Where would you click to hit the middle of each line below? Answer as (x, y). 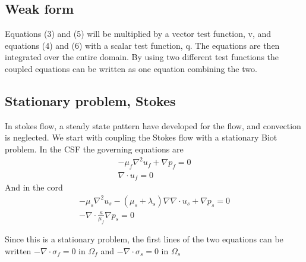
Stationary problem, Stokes (90, 100)
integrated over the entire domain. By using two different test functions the (142, 57)
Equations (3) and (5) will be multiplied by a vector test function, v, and (138, 34)
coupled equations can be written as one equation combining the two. (131, 68)
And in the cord (34, 187)
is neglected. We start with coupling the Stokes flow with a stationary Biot (141, 137)
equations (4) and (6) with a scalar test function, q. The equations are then (142, 45)
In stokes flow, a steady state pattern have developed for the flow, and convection (153, 125)
